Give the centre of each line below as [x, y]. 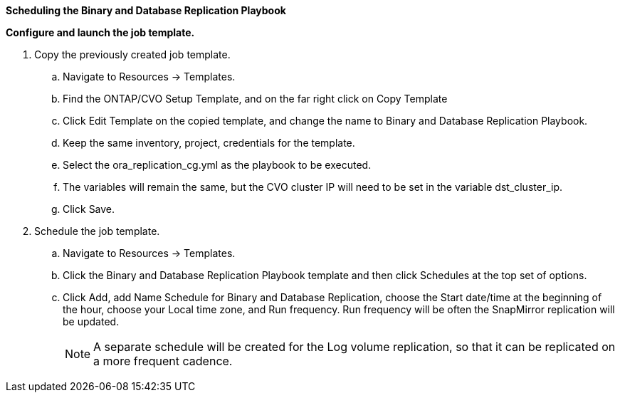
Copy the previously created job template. [132, 54]
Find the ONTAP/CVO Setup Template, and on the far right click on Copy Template [255, 99]
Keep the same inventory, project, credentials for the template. [209, 143]
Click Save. [89, 209]
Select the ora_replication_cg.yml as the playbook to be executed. [217, 165]
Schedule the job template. [97, 231]
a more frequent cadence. [163, 361]
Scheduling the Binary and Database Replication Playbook [146, 10]
